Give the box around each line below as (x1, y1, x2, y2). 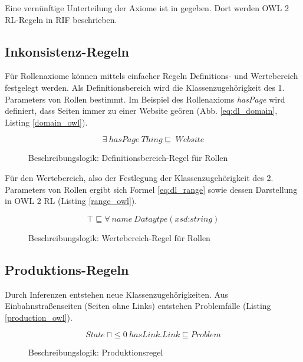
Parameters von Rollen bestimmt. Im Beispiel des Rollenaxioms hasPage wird (5, 93, 285, 105)
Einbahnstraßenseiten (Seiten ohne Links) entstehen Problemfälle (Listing (5, 300, 271, 312)
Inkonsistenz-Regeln (5, 42, 130, 60)
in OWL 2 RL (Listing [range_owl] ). (5, 195, 137, 207)
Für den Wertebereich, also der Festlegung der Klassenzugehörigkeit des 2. (5, 171, 274, 183)
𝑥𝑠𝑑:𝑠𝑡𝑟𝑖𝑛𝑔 (174, 215, 213, 223)
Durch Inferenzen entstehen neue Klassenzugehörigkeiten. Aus (5, 288, 228, 300)
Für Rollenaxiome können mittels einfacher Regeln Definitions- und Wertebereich (5, 70, 298, 82)
